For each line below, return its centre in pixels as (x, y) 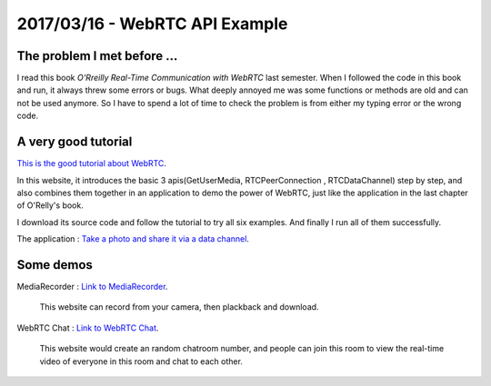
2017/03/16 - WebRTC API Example (152, 24)
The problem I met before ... (97, 56)
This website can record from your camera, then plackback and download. (179, 307)
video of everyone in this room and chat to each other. (141, 361)
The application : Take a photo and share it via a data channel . (133, 239)
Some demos (55, 265)
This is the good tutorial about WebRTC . (92, 163)
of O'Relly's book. (50, 205)
